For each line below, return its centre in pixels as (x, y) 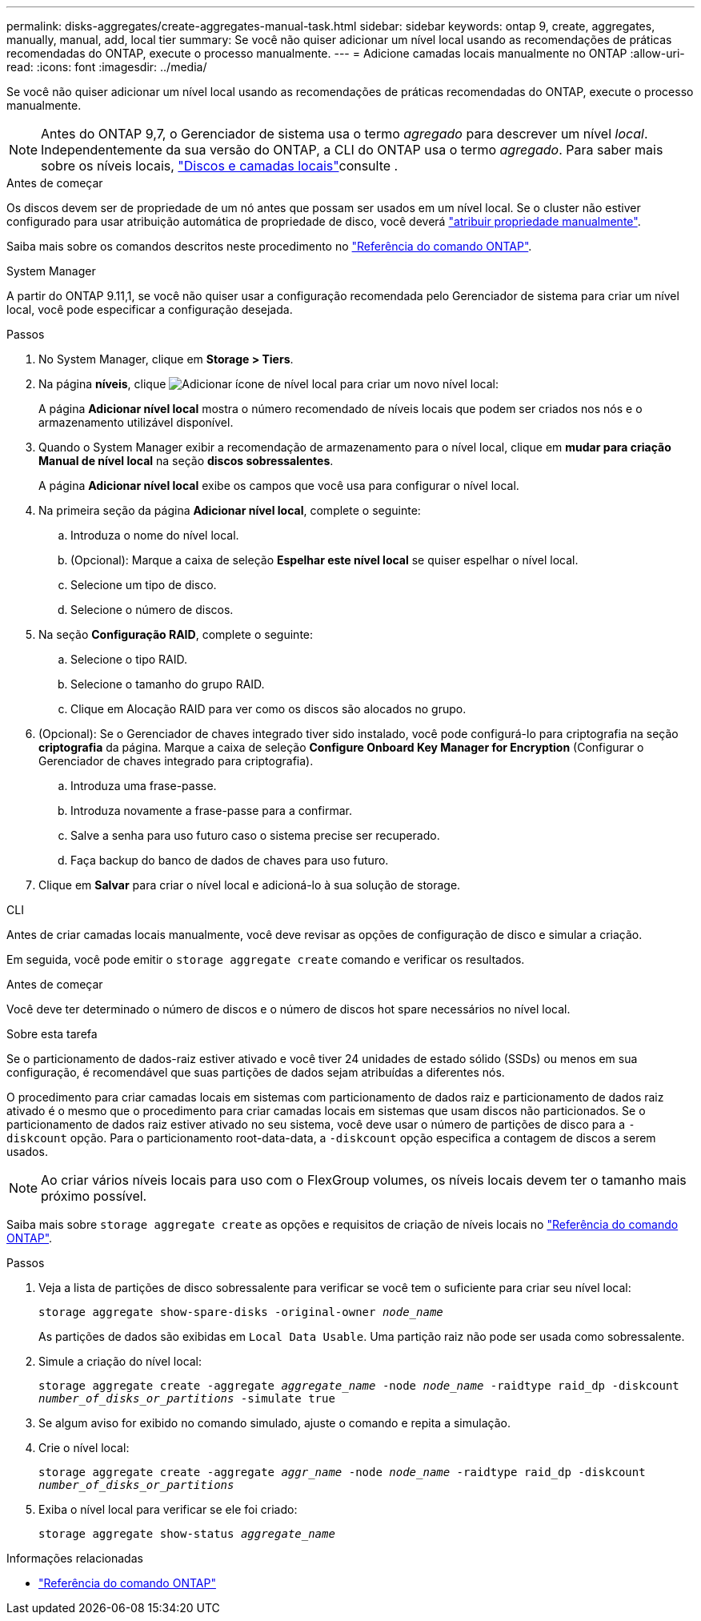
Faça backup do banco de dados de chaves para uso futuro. (230, 860)
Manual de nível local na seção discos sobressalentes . (186, 461)
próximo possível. (94, 1196)
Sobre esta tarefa (52, 1034)
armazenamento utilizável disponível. (136, 422)
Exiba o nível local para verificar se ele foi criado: (168, 1509)
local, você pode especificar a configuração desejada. (150, 309)
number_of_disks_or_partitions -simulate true (187, 1398)
